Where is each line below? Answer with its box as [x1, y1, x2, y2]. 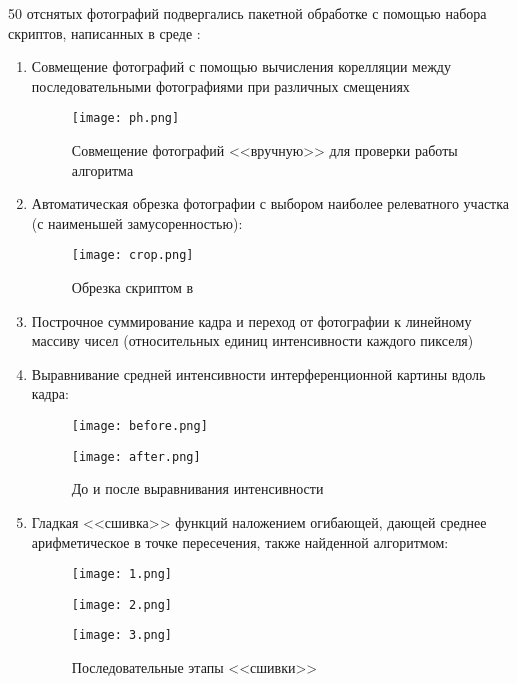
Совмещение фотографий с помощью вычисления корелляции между [31, 56, 451, 77]
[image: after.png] [71, 449, 201, 464]
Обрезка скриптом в [71, 277, 194, 298]
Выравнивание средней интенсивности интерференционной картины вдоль [31, 363, 486, 384]
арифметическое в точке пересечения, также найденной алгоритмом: [31, 531, 449, 552]
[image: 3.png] [71, 628, 173, 643]
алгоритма [71, 159, 134, 180]
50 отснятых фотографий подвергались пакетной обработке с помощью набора [8, 3, 487, 23]
